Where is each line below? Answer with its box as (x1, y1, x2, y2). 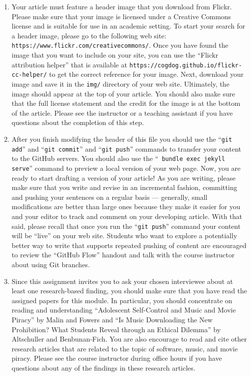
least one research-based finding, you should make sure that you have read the (11, 285, 247, 296)
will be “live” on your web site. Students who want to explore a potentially (11, 230, 237, 241)
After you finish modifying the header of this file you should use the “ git (11, 133, 232, 144)
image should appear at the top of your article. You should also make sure (11, 88, 235, 98)
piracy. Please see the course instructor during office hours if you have (11, 353, 222, 363)
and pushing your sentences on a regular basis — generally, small (11, 191, 208, 202)
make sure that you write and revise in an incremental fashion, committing (11, 182, 237, 192)
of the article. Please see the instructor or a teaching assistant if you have (11, 107, 233, 118)
